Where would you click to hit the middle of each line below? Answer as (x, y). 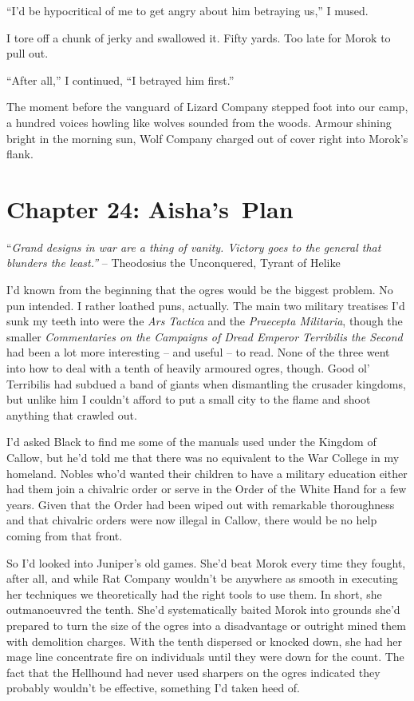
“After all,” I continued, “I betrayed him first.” (120, 80)
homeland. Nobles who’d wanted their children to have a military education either (207, 473)
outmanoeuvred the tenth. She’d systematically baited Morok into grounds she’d (203, 609)
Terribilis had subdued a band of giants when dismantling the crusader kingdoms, (206, 383)
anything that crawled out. (72, 414)
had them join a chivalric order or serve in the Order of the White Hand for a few (207, 489)
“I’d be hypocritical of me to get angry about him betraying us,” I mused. (187, 10)
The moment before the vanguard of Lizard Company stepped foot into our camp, (207, 107)
